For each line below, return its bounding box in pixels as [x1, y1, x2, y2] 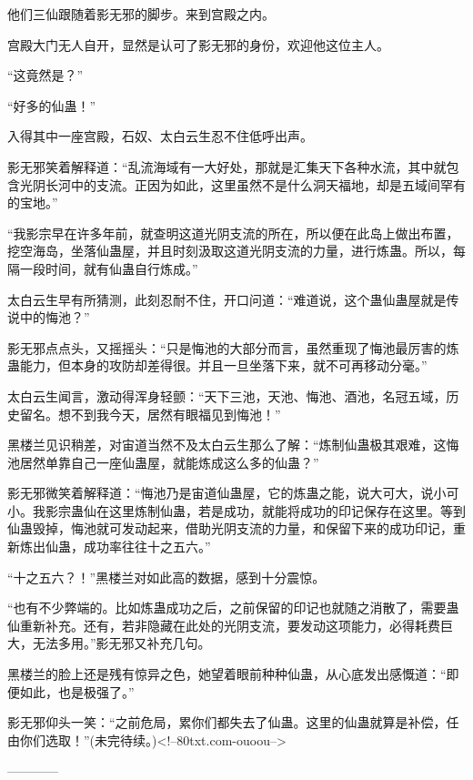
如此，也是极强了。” [19, 682, 135, 701]
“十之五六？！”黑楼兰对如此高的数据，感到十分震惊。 [7, 567, 326, 586]
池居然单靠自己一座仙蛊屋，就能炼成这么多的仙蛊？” [7, 452, 319, 471]
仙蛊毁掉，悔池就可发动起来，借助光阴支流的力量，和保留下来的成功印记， [7, 519, 453, 538]
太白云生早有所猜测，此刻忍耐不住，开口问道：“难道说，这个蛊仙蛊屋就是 [7, 289, 447, 309]
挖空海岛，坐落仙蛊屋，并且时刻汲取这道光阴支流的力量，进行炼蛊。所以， [7, 241, 453, 260]
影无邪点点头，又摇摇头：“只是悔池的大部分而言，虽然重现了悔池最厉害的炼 [7, 338, 459, 357]
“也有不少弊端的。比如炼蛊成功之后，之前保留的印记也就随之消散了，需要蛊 [7, 598, 459, 617]
